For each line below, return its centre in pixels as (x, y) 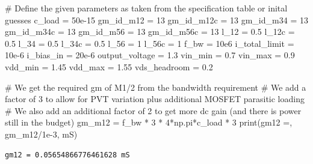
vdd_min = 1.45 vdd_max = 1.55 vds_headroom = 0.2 (109, 66)
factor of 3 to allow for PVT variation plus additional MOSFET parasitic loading (155, 99)
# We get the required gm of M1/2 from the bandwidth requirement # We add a (156, 87)
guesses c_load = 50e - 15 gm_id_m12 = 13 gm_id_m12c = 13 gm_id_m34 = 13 (156, 20)
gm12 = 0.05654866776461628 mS (67, 155)
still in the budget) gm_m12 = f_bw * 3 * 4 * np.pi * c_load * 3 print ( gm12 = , (149, 122)
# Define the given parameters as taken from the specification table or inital (146, 8)
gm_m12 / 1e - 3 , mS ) (41, 134)
